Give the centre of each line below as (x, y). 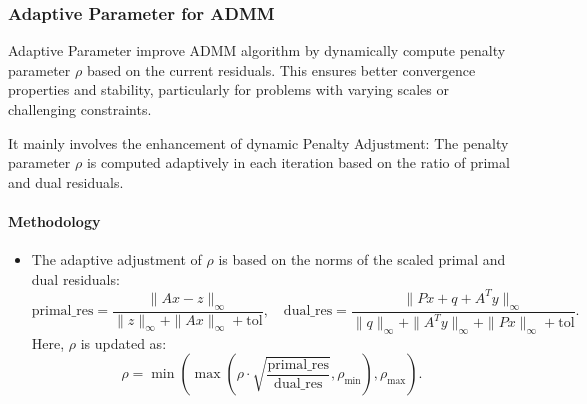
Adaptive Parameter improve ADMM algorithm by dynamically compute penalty (257, 50)
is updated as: (123, 342)
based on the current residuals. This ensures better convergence (281, 69)
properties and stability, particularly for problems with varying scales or (228, 89)
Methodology (54, 220)
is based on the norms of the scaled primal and (362, 259)
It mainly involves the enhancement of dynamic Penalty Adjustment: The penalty (258, 142)
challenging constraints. (80, 109)
